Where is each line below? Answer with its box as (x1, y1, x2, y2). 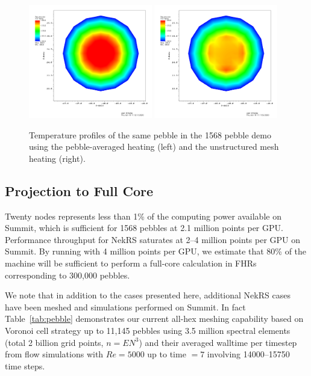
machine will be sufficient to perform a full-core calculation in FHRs (5, 256, 257, 269)
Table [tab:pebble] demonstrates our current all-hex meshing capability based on (5, 312, 304, 325)
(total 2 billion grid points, (5, 336, 104, 348)
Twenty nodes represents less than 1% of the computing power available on (5, 209, 281, 222)
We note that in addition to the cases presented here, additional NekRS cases (5, 289, 291, 301)
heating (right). (29, 152, 86, 164)
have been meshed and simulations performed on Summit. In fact (5, 300, 246, 313)
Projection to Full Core (5, 181, 154, 200)
